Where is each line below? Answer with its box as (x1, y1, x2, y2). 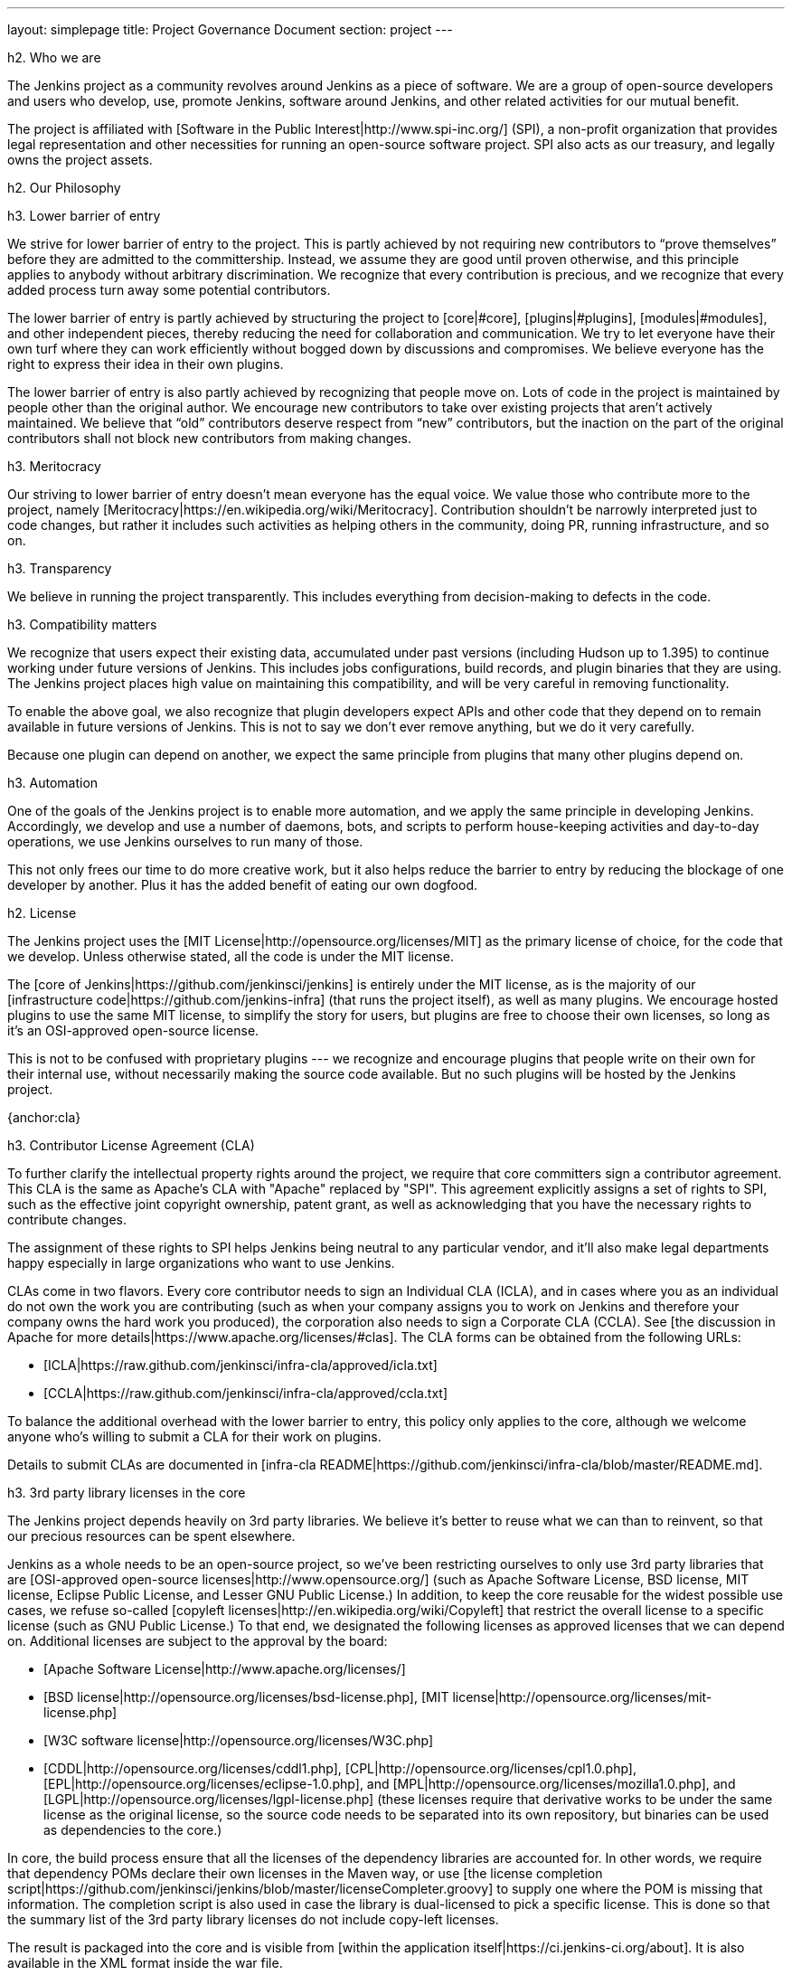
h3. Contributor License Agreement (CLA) (7, 1138, 255, 1153)
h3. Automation (7, 775, 99, 790)
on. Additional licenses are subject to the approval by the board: (7, 1633, 388, 1649)
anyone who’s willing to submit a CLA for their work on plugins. (7, 1429, 382, 1444)
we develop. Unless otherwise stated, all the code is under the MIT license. (7, 949, 454, 964)
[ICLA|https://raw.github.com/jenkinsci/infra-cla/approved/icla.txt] (43, 1357, 438, 1373)
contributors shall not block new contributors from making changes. (7, 430, 412, 446)
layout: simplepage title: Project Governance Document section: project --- (7, 22, 453, 37)
